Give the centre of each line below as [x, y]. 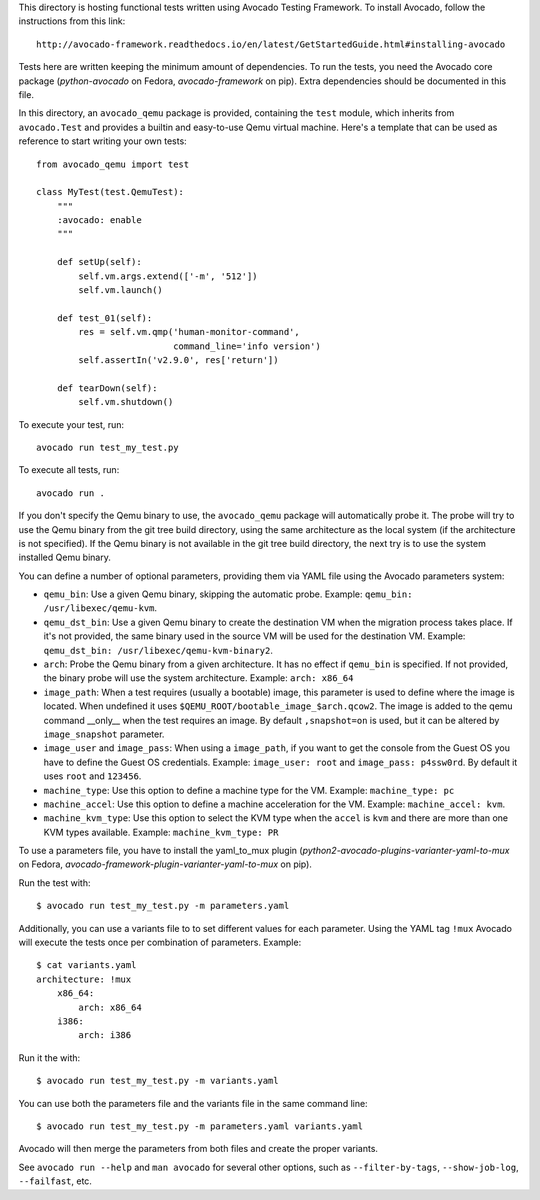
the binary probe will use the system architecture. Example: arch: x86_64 [198, 678]
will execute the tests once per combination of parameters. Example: [160, 942]
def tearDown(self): [107, 388]
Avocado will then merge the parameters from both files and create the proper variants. [198, 1149]
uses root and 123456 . [92, 776]
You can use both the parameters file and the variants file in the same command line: [193, 1103]
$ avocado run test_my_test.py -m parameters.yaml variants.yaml [200, 1126]
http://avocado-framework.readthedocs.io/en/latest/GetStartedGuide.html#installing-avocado [271, 44]
